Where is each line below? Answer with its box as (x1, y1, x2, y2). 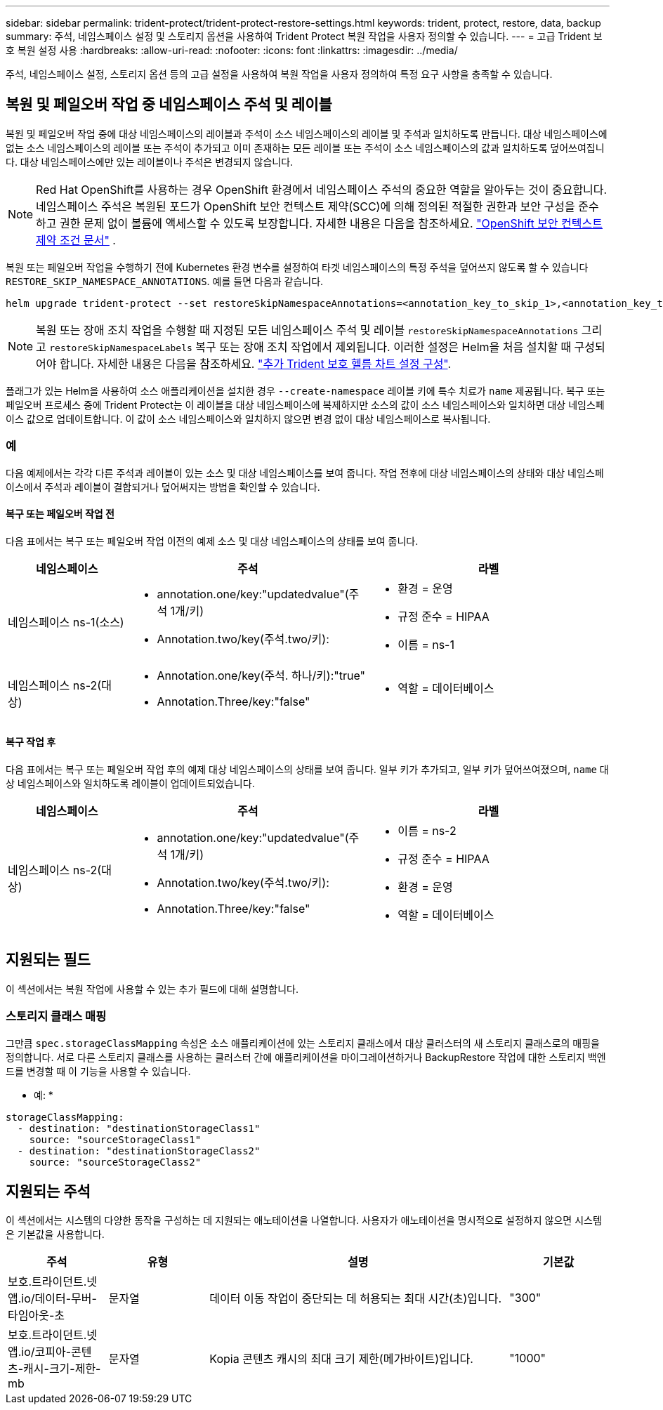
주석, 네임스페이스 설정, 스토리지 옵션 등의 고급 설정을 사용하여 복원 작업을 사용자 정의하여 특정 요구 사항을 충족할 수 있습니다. (6, 68, 553, 80)
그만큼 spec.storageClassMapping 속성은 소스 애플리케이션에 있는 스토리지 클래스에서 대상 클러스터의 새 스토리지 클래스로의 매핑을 (6, 1036, 600, 1049)
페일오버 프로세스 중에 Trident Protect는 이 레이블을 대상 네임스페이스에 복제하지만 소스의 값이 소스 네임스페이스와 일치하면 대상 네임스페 (6, 398, 605, 411)
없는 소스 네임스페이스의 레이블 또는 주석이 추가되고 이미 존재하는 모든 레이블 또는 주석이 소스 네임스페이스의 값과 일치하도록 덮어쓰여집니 (6, 141, 605, 154)
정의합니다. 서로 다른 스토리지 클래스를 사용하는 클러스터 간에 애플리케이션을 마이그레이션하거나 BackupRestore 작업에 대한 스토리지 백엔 (6, 1050, 606, 1063)
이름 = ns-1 (398, 637, 454, 652)
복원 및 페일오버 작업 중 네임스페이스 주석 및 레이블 (6, 95, 332, 114)
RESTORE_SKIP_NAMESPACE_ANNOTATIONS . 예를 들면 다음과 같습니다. (6, 275, 324, 287)
